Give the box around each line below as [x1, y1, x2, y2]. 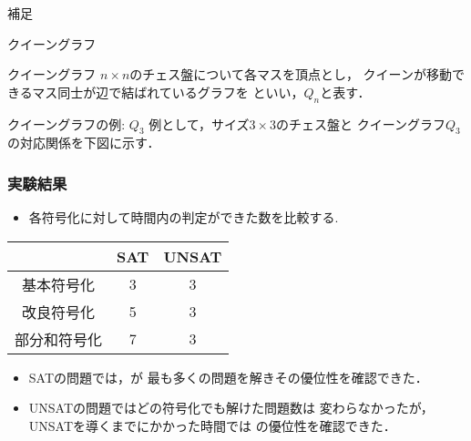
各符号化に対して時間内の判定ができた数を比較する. [28, 208, 339, 227]
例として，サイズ [148, 114, 250, 133]
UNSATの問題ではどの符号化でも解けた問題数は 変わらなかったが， [28, 398, 434, 417]
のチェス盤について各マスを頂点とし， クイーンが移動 [129, 65, 452, 84]
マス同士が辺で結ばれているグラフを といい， [32, 82, 304, 101]
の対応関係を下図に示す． [7, 133, 160, 152]
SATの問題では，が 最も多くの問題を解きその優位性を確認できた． [28, 367, 428, 386]
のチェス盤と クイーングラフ [276, 114, 445, 133]
